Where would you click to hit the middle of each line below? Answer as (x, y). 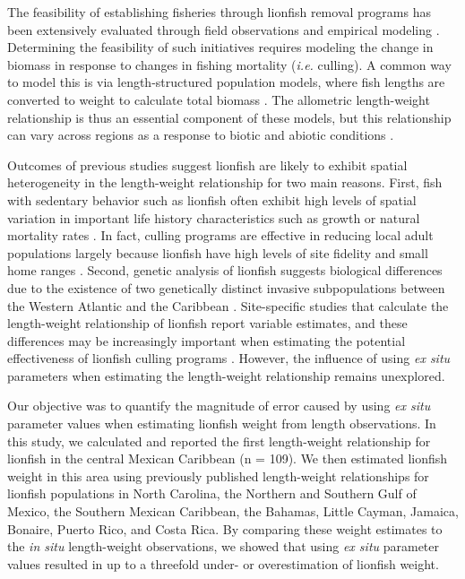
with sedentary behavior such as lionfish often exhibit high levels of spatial (212, 199)
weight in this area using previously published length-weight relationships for (218, 475)
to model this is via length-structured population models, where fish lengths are (226, 82)
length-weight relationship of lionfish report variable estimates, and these (207, 323)
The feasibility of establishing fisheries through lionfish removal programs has (219, 12)
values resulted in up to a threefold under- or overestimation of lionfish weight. (223, 563)
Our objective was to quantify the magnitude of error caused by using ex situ (219, 406)
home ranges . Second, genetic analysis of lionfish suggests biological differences (225, 270)
